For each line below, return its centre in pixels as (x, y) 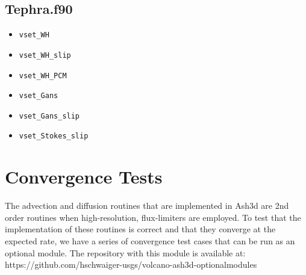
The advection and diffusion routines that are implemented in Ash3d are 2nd (147, 205)
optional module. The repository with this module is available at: (125, 252)
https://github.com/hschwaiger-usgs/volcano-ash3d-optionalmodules (131, 264)
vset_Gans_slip (49, 116)
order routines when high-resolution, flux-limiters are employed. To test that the (153, 217)
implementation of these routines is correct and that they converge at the (140, 229)
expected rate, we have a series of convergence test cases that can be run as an (150, 241)
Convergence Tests (84, 177)
